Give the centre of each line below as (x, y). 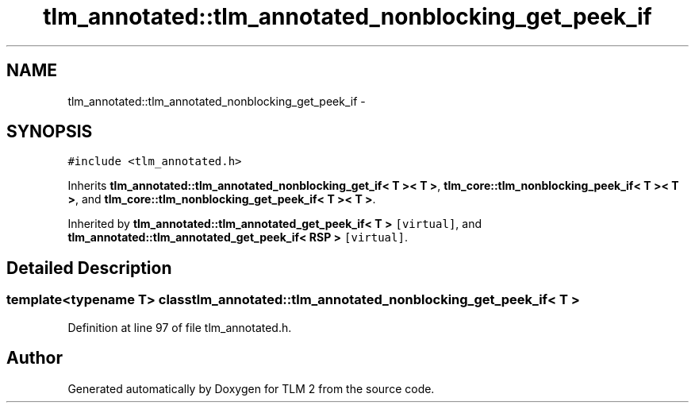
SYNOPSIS (50, 132)
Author (35, 358)
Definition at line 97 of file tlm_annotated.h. (180, 327)
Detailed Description (89, 268)
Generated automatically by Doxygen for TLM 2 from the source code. (251, 388)
